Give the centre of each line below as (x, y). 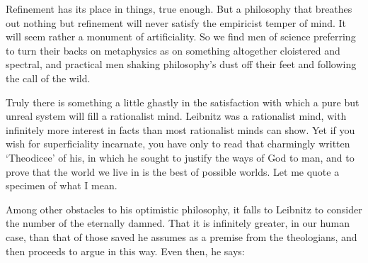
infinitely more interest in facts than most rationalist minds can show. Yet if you (180, 129)
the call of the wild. (48, 78)
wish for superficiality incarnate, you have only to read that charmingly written (178, 144)
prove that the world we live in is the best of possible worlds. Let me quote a (173, 171)
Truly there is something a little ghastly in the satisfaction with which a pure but (183, 102)
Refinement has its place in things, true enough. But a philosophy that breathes (179, 9)
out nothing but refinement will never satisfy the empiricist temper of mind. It (176, 22)
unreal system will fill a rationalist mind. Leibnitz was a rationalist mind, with (176, 116)
